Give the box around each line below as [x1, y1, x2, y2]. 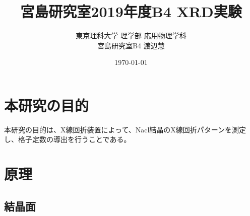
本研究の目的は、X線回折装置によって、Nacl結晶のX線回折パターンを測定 [4, 124, 246, 134]
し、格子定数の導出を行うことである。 [4, 134, 131, 145]
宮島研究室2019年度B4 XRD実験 [20, 1, 242, 22]
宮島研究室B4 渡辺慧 [97, 40, 165, 50]
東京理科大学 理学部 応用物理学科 [76, 30, 186, 41]
